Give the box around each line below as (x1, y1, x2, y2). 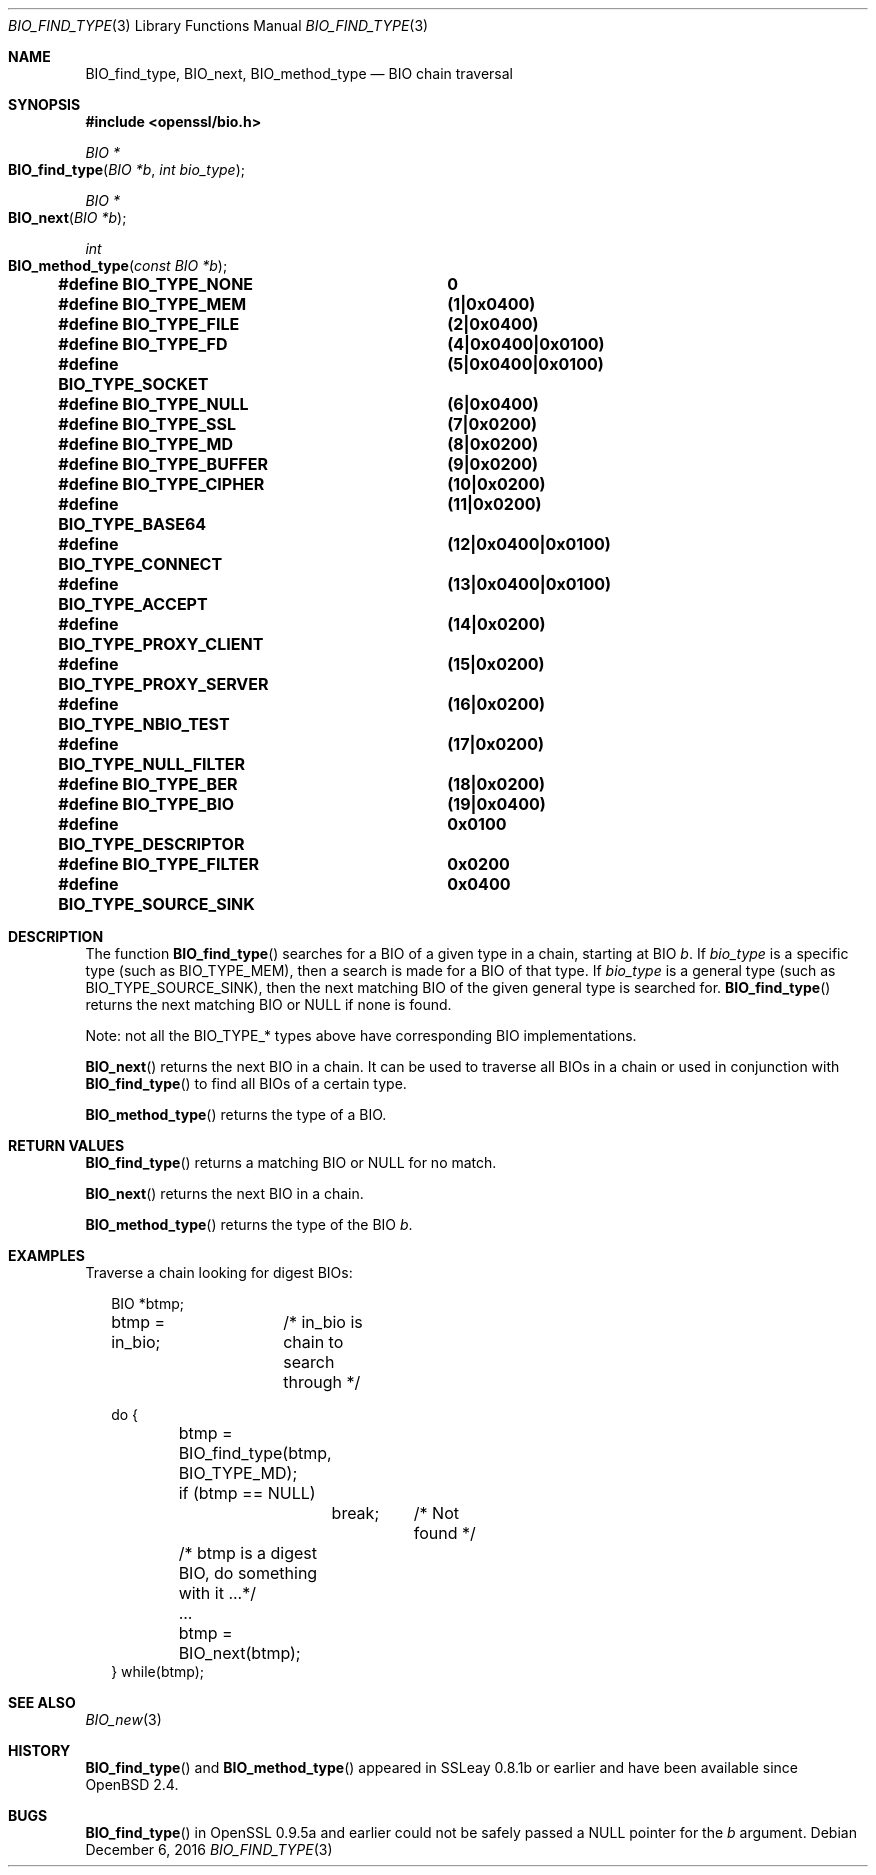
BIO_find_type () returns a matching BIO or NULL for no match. (85, 1154, 497, 1171)
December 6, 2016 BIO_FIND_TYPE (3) (85, 1841, 333, 1858)
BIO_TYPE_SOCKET (58, 374, 209, 394)
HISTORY (8, 1742, 71, 1759)
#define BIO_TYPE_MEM (58, 294, 247, 314)
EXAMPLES (8, 1247, 85, 1264)
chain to (283, 1332, 344, 1352)
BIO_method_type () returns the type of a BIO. (85, 1106, 387, 1123)
